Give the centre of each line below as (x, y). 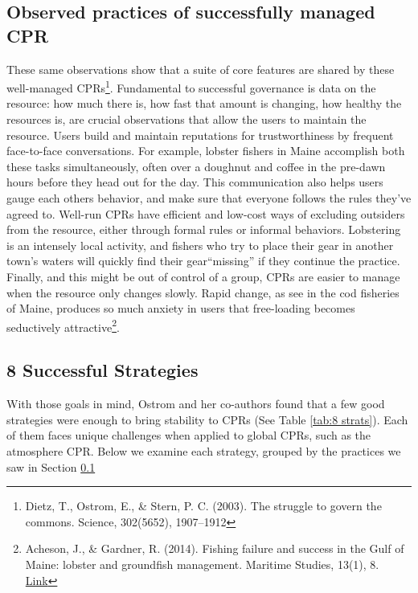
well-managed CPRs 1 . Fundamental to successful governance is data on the (191, 86)
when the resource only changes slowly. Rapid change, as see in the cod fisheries (203, 292)
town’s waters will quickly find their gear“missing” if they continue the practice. (203, 261)
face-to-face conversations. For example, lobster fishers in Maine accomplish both (206, 151)
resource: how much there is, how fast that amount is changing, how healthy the (204, 103)
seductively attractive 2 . (63, 325)
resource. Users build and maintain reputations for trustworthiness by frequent (200, 135)
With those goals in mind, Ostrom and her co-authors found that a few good (196, 404)
